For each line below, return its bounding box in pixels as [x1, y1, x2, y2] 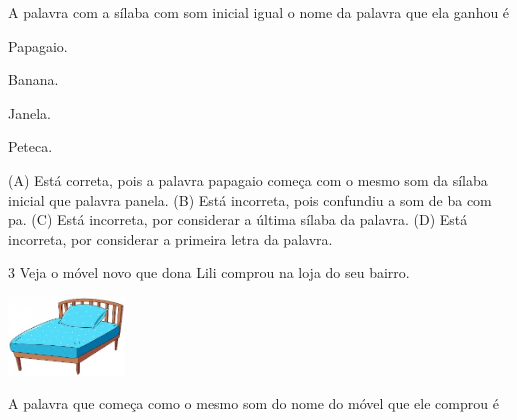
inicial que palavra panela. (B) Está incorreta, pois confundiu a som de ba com [8, 189, 492, 210]
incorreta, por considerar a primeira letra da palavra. [8, 228, 333, 249]
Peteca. [8, 136, 53, 157]
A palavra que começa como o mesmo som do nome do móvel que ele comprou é [8, 393, 499, 414]
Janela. [8, 102, 51, 123]
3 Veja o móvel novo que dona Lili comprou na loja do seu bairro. [8, 262, 410, 283]
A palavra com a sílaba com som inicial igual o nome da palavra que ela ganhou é [8, 2, 510, 22]
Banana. [8, 69, 59, 90]
